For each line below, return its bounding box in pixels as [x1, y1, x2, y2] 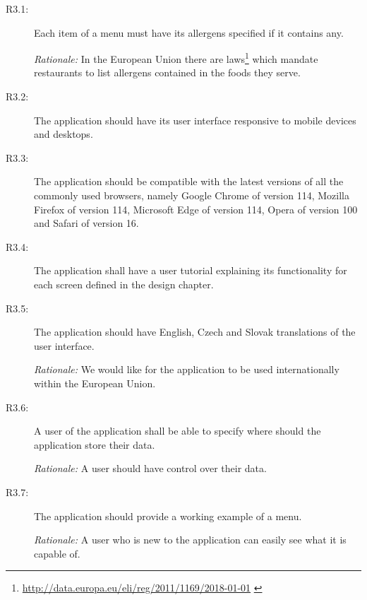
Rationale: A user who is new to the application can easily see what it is [34, 532, 347, 547]
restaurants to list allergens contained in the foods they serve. [34, 65, 301, 80]
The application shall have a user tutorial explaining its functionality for [34, 263, 347, 278]
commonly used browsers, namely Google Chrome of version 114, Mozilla [34, 188, 349, 202]
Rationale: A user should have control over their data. [34, 461, 267, 476]
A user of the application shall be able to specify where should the [34, 423, 321, 438]
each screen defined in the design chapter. [34, 276, 214, 291]
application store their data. [34, 437, 155, 452]
